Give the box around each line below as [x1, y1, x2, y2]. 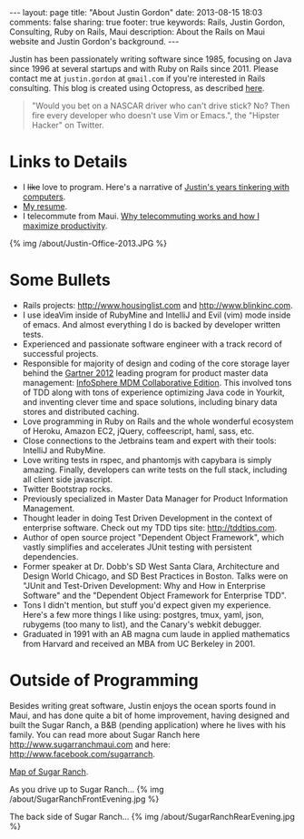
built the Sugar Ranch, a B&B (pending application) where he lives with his [9, 719, 286, 730]
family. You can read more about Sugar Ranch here [9, 729, 201, 740]
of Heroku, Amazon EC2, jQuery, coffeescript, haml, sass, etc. [22, 425, 255, 436]
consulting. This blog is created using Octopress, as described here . [9, 83, 265, 93]
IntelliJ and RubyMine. [22, 444, 106, 456]
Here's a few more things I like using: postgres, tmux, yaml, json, [22, 609, 265, 620]
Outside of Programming [9, 671, 200, 691]
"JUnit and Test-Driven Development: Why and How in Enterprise [22, 580, 266, 591]
